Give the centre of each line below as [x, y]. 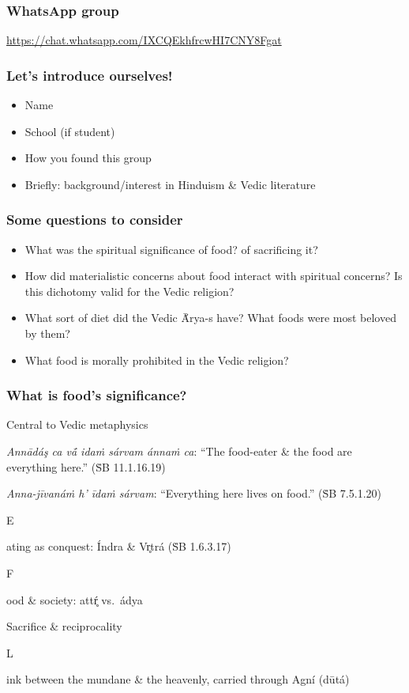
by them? [47, 333]
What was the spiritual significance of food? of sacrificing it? [171, 249]
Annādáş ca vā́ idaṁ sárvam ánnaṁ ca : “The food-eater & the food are [179, 451]
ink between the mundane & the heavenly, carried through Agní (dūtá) [178, 679]
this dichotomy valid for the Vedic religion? [129, 291]
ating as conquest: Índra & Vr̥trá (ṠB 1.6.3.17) [119, 546]
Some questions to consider [95, 220]
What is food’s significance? [97, 395]
